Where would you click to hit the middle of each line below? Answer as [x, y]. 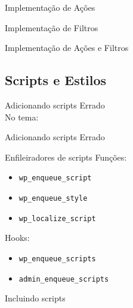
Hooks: [17, 238]
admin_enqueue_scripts [64, 279]
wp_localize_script [57, 218]
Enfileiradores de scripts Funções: [66, 157]
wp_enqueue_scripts [57, 259]
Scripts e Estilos [56, 80]
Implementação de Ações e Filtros [67, 48]
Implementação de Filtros [52, 27]
